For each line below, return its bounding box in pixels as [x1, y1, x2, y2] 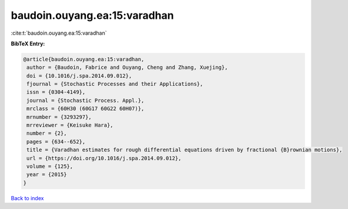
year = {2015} [26, 171, 67, 178]
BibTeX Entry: [11, 40, 45, 47]
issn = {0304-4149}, [26, 89, 86, 95]
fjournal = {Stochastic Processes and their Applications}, [26, 81, 203, 88]
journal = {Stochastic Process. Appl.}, [26, 97, 145, 104]
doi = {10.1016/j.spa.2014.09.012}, [26, 72, 132, 79]
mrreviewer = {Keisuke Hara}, [26, 122, 114, 129]
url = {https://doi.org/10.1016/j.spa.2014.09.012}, [26, 155, 182, 161]
